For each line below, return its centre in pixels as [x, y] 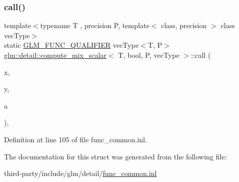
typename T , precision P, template [95, 25]
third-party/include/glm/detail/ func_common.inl [81, 173]
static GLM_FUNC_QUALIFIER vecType [71, 45]
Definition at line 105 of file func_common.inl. [76, 139]
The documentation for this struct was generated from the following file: [115, 156]
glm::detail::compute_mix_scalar [55, 55]
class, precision [184, 25]
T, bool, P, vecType [149, 55]
